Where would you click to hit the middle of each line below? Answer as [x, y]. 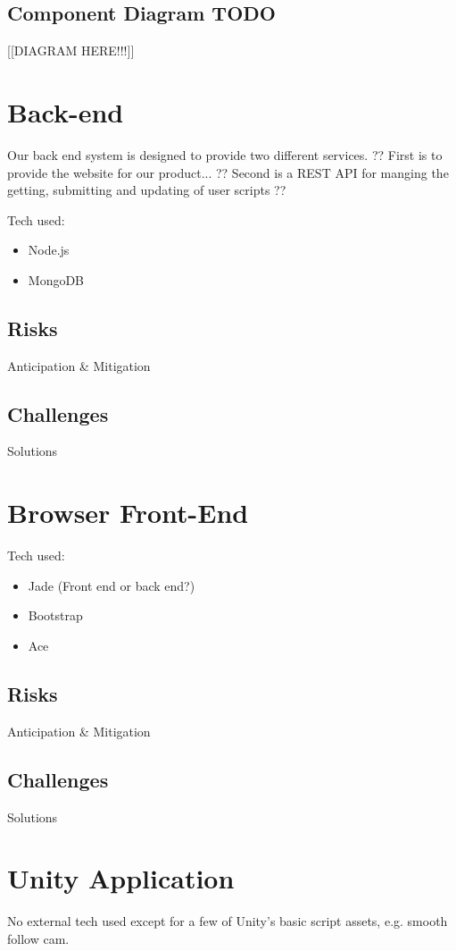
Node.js [49, 250]
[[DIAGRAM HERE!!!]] [71, 50]
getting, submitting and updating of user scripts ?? [147, 190]
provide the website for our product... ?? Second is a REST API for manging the [228, 172]
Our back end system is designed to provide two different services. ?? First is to [225, 154]
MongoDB [56, 279]
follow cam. [38, 938]
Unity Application [121, 878]
